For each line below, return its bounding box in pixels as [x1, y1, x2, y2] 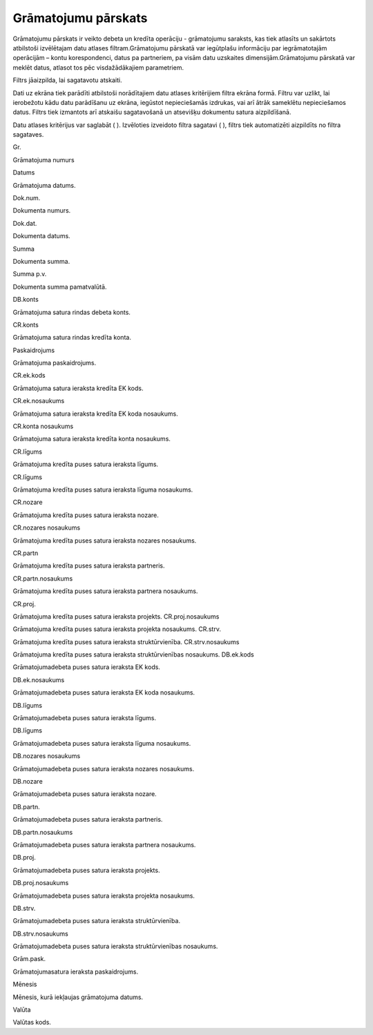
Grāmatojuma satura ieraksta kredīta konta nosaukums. [12, 435, 171, 443]
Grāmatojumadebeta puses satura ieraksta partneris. [12, 815, 163, 824]
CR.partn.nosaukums [12, 574, 73, 583]
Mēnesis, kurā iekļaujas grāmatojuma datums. [12, 993, 144, 1001]
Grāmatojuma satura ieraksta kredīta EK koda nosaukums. [12, 409, 179, 418]
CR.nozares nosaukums [12, 523, 81, 532]
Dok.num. [12, 194, 41, 202]
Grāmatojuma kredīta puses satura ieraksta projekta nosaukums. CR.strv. [12, 625, 221, 633]
